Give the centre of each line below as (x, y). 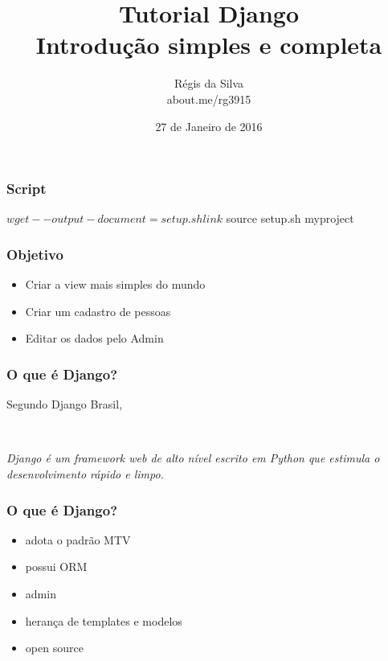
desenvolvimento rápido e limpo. (85, 473)
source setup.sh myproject (290, 218)
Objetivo (35, 254)
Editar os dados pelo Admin (94, 338)
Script (27, 189)
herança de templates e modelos (104, 620)
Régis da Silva (209, 83)
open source (54, 648)
